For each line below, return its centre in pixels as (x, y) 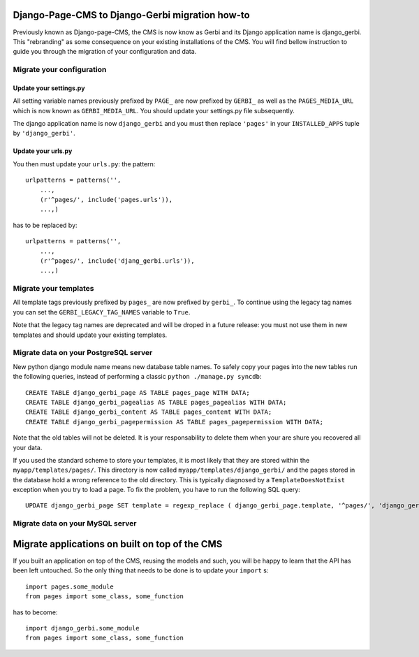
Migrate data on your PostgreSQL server (83, 353)
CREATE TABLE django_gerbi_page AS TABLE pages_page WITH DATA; (138, 392)
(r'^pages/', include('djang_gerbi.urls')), (117, 261)
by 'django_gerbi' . (44, 133)
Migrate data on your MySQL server (75, 524)
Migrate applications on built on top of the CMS (118, 544)
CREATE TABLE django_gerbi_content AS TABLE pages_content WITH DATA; (149, 412)
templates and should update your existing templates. (90, 335)
